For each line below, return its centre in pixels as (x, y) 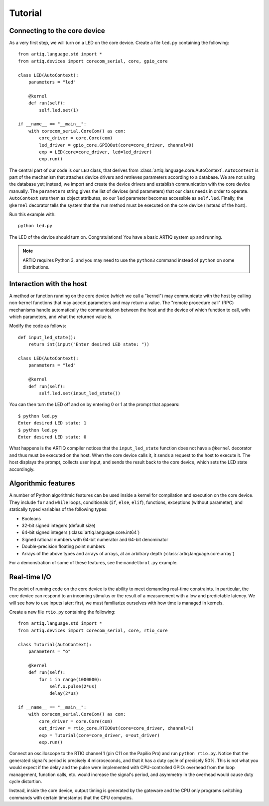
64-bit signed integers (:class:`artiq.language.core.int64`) (81, 532)
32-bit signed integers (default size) (59, 525)
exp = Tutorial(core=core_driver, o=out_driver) (100, 735)
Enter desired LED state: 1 (52, 423)
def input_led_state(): (47, 337)
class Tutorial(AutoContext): (55, 644)
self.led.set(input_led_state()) (80, 393)
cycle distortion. (26, 781)
